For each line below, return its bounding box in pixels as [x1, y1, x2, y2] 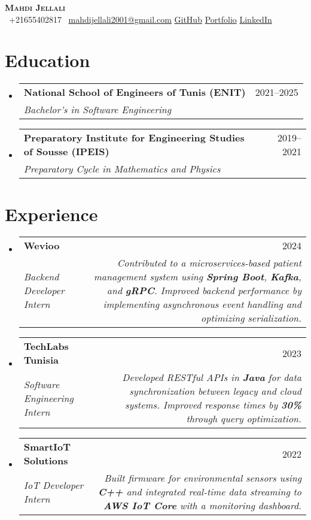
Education [5, 48, 90, 72]
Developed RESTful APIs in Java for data [122, 370, 301, 385]
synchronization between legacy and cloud [129, 384, 301, 398]
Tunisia [23, 353, 59, 367]
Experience [5, 201, 98, 226]
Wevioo [23, 238, 60, 253]
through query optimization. [186, 412, 301, 426]
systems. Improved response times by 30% [124, 398, 301, 412]
